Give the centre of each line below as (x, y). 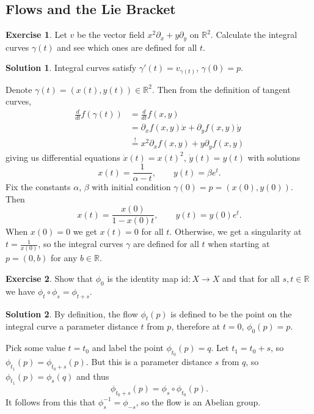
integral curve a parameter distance (72, 326)
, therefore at (196, 326)
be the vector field (111, 35)
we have (20, 291)
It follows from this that (51, 401)
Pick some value (35, 348)
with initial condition (131, 187)
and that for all (251, 278)
